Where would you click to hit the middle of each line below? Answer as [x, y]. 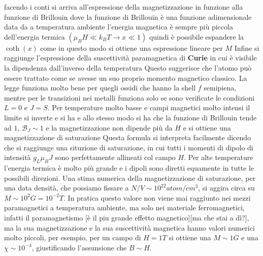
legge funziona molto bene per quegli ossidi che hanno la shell [100, 88]
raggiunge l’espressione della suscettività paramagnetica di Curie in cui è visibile [130, 58]
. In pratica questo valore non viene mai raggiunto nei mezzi [157, 197]
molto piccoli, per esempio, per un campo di [73, 237]
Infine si [247, 47]
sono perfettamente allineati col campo [115, 157]
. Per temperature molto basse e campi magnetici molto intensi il [149, 107]
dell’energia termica [35, 36]
